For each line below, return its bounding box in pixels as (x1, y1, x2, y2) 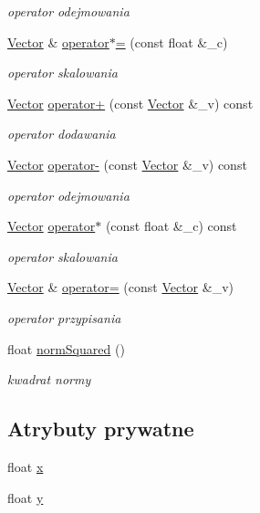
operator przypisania (7, 308, 121, 327)
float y (7, 487, 44, 507)
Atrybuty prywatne (7, 414, 194, 443)
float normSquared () (7, 339, 125, 358)
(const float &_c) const (105, 216, 237, 236)
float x (7, 456, 44, 476)
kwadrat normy (7, 370, 91, 389)
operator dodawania (7, 124, 116, 143)
